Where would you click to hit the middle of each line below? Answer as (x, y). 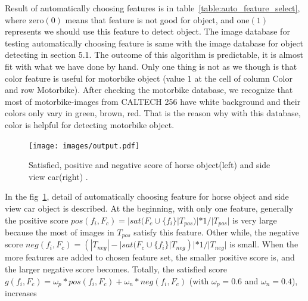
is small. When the (264, 244)
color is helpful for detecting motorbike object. (90, 124)
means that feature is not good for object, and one (157, 19)
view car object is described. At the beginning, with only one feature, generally (149, 208)
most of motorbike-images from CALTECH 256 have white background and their (153, 101)
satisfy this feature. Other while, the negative (216, 232)
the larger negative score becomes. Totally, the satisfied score (116, 269)
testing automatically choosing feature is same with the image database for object (154, 43)
